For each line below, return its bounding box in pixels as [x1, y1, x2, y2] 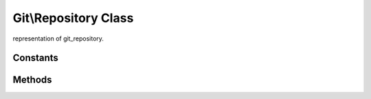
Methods [12, 74, 52, 86]
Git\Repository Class [12, 10, 134, 25]
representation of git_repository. [12, 34, 104, 43]
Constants [12, 52, 58, 64]
